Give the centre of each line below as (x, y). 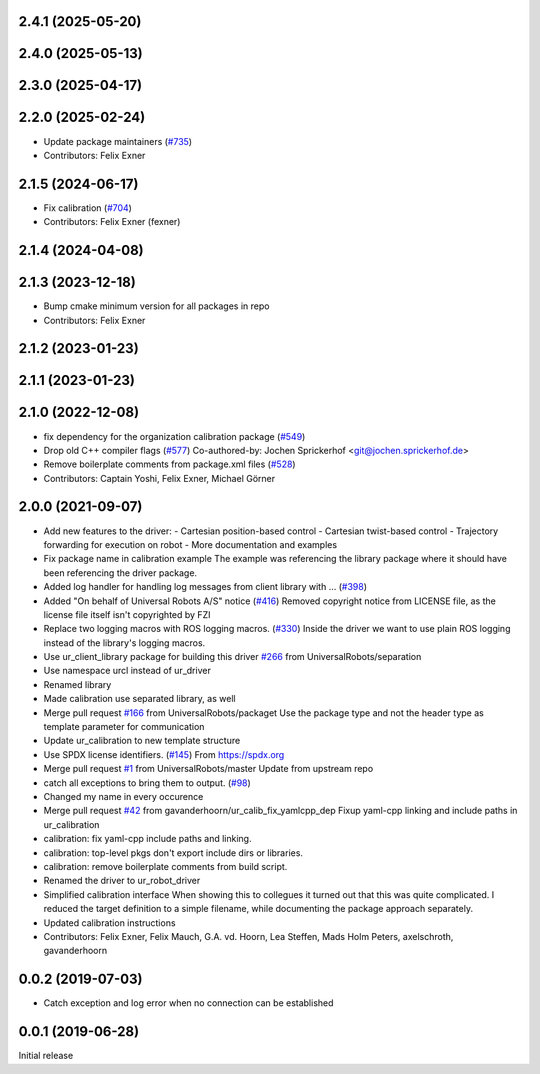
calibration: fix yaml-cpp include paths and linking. (147, 839)
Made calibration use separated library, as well (139, 699)
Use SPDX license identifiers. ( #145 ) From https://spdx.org (164, 754)
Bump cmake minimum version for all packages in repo (156, 306)
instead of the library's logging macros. (124, 642)
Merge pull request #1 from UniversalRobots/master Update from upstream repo (208, 769)
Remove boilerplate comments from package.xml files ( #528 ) (169, 464)
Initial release (46, 1056)
